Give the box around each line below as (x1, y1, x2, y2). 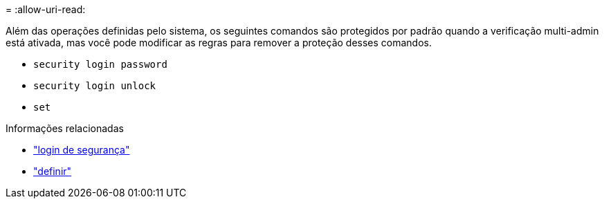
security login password (33, 59, 167, 70)
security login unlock (33, 80, 156, 91)
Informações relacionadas (6, 122, 124, 134)
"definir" (33, 165, 72, 177)
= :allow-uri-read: (6, 3, 86, 15)
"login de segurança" (33, 144, 130, 156)
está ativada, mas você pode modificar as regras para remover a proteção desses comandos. (6, 37, 432, 48)
